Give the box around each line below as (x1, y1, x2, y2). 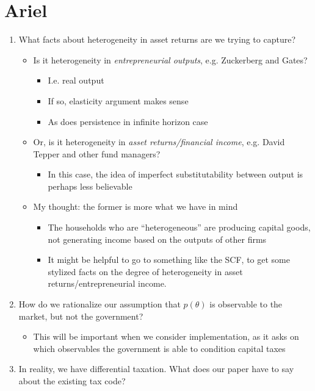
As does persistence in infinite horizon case (48, 115, 208, 127)
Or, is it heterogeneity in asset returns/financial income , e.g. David (33, 135, 285, 148)
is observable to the (209, 298, 283, 310)
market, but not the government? (18, 309, 143, 322)
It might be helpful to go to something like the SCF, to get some (48, 253, 290, 266)
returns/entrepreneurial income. (48, 277, 167, 290)
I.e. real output (48, 74, 104, 87)
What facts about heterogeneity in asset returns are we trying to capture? (18, 33, 295, 46)
